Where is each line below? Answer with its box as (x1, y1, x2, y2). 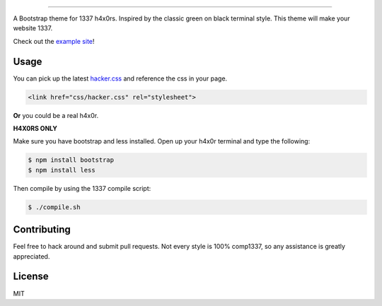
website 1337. (13, 24, 53, 33)
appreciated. (13, 252, 50, 261)
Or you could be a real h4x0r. (13, 111, 99, 119)
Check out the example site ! (13, 37, 95, 45)
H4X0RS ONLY (13, 124, 58, 133)
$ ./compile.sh (28, 203, 81, 211)
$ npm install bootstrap (28, 156, 115, 164)
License (13, 271, 49, 283)
